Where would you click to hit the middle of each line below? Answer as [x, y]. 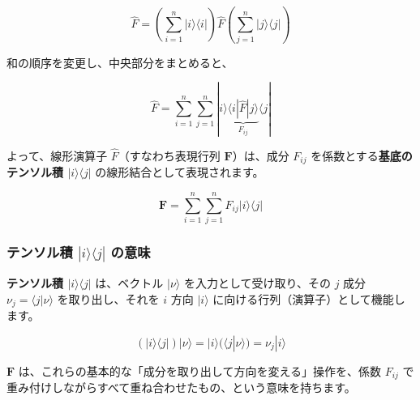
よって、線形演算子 [57, 155]
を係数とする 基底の [362, 155]
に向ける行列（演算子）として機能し [309, 298]
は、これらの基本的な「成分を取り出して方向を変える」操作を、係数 [199, 370]
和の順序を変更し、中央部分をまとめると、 [120, 62]
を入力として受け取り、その [257, 283]
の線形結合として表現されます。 [180, 172]
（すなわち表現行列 [169, 155]
